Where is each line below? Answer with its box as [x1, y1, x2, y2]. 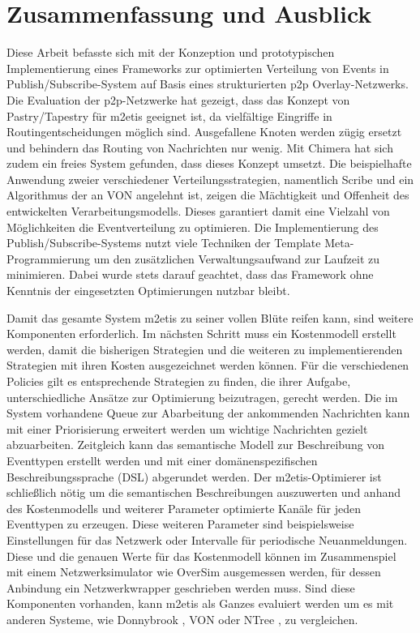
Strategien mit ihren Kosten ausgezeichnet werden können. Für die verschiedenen [6, 357, 409, 374]
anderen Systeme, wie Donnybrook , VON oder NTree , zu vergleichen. [6, 610, 358, 627]
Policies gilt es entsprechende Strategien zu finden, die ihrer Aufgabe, [6, 373, 351, 389]
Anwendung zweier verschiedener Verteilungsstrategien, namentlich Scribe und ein [6, 170, 414, 187]
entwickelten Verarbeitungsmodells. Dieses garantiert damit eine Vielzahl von [6, 203, 390, 220]
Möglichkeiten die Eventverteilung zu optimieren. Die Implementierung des [6, 218, 379, 235]
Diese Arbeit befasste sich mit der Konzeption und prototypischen [6, 44, 335, 61]
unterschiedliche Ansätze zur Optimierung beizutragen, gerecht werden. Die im [6, 388, 398, 405]
